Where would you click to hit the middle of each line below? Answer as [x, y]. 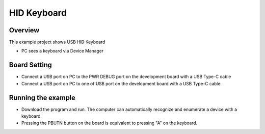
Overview [24, 30]
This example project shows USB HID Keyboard [57, 42]
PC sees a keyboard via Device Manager [62, 51]
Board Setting [30, 65]
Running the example [42, 97]
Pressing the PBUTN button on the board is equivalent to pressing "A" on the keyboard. [109, 123]
